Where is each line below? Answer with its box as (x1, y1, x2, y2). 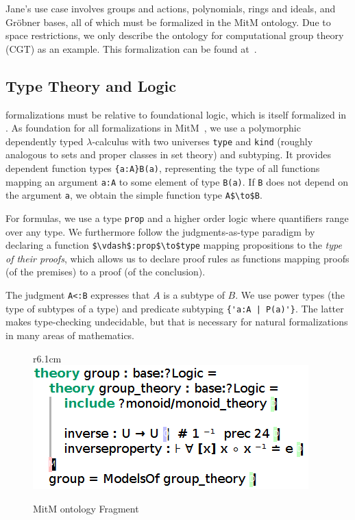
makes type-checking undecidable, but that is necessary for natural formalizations (5, 314, 348, 329)
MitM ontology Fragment (33, 501, 139, 515)
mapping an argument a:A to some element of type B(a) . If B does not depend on (5, 174, 349, 188)
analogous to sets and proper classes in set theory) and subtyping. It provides (5, 147, 331, 162)
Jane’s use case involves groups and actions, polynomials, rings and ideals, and (5, 1, 336, 15)
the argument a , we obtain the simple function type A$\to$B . (5, 188, 262, 202)
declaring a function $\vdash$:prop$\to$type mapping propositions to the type (5, 238, 342, 252)
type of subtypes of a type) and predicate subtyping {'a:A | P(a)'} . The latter (5, 301, 344, 315)
